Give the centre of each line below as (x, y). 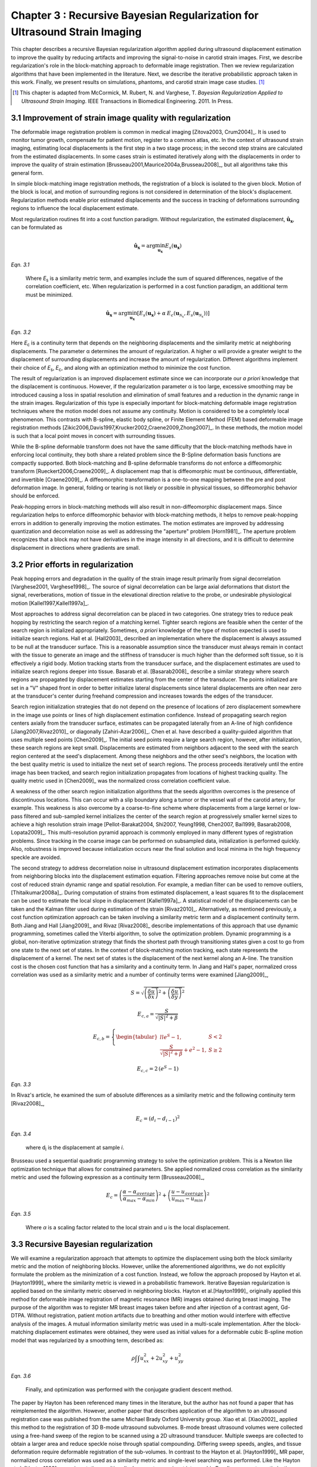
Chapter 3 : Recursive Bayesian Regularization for (135, 15)
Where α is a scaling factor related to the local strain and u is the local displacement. (128, 1227)
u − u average (187, 1192)
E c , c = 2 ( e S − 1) (158, 1069)
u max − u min (187, 1199)
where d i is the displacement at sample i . (75, 1148)
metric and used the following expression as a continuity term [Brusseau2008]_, (108, 1177)
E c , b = (102, 1037)
